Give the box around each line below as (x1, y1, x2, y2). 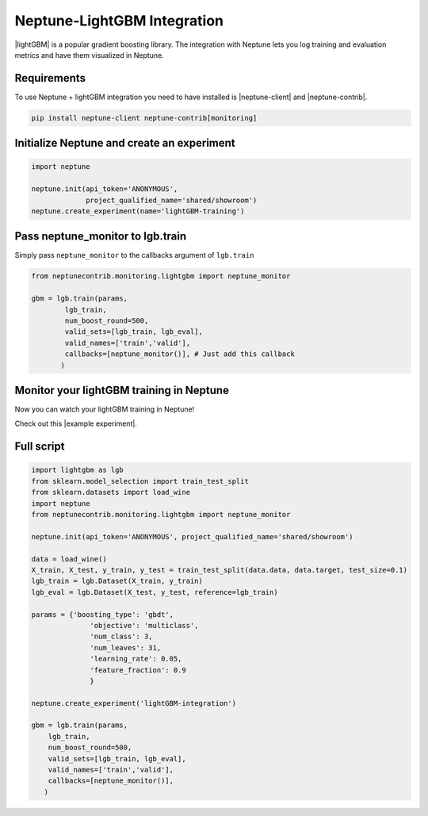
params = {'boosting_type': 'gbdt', (31, 610, 174, 619)
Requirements (14, 71, 86, 85)
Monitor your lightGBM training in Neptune (14, 384, 230, 397)
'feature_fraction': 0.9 (90, 665, 186, 674)
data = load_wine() (31, 554, 107, 563)
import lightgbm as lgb (31, 465, 124, 475)
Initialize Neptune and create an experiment (14, 136, 235, 150)
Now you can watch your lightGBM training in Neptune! (14, 404, 195, 414)
